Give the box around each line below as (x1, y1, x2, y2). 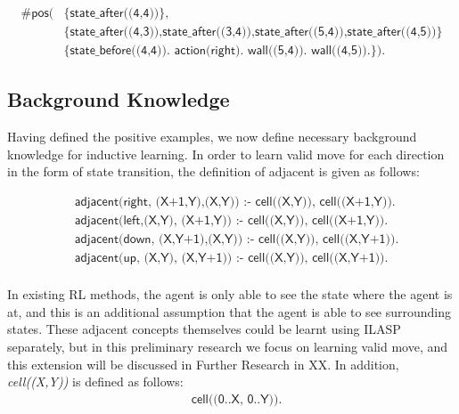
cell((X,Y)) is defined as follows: (7, 372, 184, 391)
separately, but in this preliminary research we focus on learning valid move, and (7, 337, 448, 356)
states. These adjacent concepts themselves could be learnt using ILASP (7, 320, 401, 338)
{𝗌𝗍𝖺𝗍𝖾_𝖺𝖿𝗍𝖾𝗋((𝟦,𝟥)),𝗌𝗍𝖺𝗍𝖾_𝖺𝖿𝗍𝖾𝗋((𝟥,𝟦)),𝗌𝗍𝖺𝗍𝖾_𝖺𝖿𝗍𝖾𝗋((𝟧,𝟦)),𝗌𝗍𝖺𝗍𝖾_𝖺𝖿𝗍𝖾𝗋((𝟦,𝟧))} (63, 26, 443, 39)
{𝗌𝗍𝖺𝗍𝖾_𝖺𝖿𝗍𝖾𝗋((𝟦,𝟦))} (63, 7, 166, 20)
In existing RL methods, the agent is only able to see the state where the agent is (7, 285, 453, 304)
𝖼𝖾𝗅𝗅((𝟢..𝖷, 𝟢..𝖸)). (191, 393, 283, 406)
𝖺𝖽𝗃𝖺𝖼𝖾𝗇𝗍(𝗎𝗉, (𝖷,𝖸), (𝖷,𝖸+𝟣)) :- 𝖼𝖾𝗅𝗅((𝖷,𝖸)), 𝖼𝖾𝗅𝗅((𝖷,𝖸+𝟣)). (74, 252, 389, 265)
